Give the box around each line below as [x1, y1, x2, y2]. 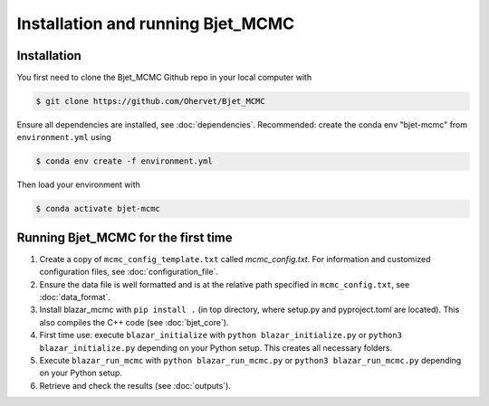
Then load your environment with [16, 179, 140, 190]
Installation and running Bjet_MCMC [16, 14, 295, 33]
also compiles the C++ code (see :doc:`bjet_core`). [39, 316, 229, 327]
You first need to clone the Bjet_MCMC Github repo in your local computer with [16, 72, 312, 83]
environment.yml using [16, 132, 112, 143]
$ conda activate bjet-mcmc [35, 203, 160, 214]
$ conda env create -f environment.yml [35, 156, 213, 166]
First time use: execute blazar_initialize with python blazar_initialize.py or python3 [39, 330, 403, 341]
